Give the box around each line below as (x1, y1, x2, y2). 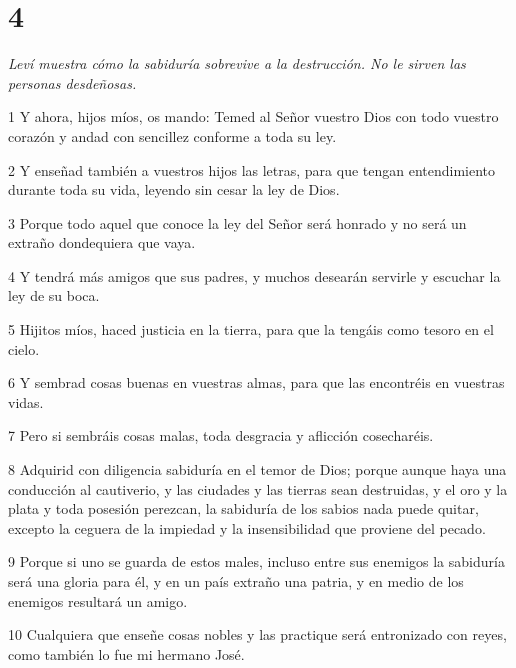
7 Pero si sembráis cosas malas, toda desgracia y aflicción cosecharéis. (8, 425, 434, 446)
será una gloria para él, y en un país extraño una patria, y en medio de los (8, 571, 464, 591)
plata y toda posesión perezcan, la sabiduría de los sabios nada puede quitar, (8, 498, 479, 519)
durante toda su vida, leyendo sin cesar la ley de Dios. (8, 179, 340, 200)
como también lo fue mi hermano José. (8, 643, 245, 664)
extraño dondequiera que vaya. (8, 232, 196, 253)
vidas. (8, 391, 44, 412)
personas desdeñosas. (8, 72, 137, 93)
